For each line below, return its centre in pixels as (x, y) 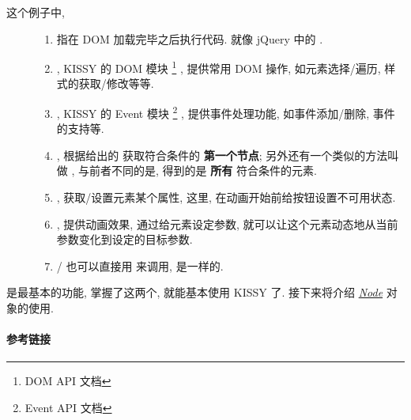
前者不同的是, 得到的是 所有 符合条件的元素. (203, 170)
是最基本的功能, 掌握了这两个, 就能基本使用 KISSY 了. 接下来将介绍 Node (195, 292)
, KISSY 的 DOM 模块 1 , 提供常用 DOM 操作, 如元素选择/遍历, (219, 67)
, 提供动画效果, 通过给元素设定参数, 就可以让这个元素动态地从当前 (227, 223)
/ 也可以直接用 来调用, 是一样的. (140, 265)
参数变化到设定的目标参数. (124, 239)
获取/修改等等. (116, 83)
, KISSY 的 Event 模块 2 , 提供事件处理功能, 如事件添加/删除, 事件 (226, 112)
